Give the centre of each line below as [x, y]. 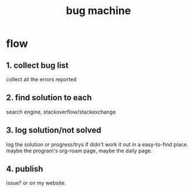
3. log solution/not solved [54, 130]
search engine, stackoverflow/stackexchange [61, 112]
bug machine [98, 11]
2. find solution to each [49, 98]
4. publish [25, 169]
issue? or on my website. [36, 183]
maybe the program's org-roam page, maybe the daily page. [79, 150]
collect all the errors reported [41, 79]
